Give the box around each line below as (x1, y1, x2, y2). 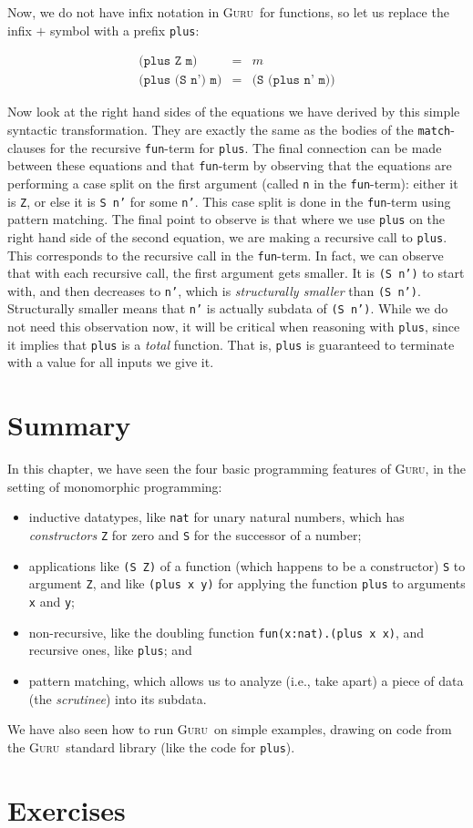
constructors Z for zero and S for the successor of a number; (28, 526, 362, 544)
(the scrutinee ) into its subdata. (28, 689, 207, 708)
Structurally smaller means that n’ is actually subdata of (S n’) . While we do (7, 299, 448, 318)
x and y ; (28, 591, 75, 610)
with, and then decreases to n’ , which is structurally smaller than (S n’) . (7, 281, 421, 300)
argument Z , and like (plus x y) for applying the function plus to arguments (28, 574, 466, 593)
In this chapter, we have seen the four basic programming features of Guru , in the (7, 459, 466, 478)
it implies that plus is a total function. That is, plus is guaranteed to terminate (7, 334, 455, 353)
